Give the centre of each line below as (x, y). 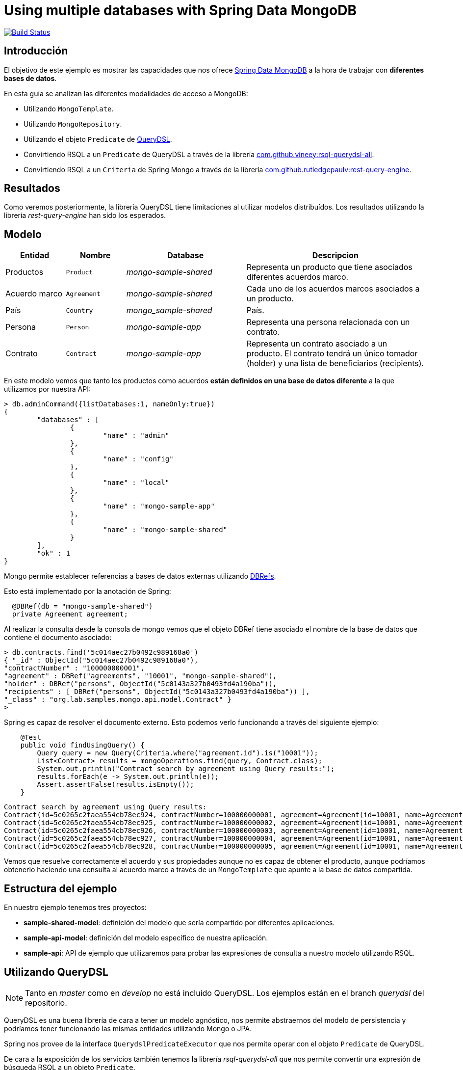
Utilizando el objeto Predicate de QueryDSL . (98, 139)
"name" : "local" (136, 483)
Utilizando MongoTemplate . (69, 108)
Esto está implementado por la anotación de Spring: (88, 591)
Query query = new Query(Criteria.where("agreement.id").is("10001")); (178, 753)
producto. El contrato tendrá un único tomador (332, 354)
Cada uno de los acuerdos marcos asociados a (333, 289)
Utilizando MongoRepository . (73, 124)
